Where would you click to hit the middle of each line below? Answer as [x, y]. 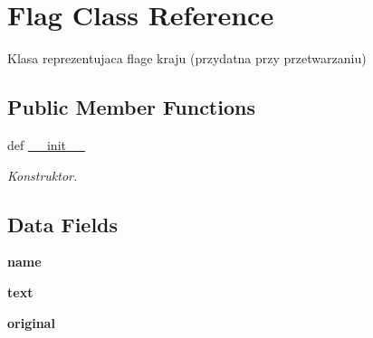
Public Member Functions [131, 107]
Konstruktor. [43, 175]
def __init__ [46, 144]
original [31, 322]
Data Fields [63, 224]
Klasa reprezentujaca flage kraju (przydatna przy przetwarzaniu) [187, 58]
